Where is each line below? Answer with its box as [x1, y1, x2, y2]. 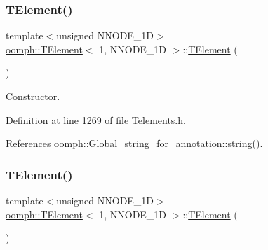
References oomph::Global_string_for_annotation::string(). [6, 136, 263, 151]
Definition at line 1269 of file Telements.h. [6, 112, 186, 127]
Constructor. [6, 89, 60, 103]
